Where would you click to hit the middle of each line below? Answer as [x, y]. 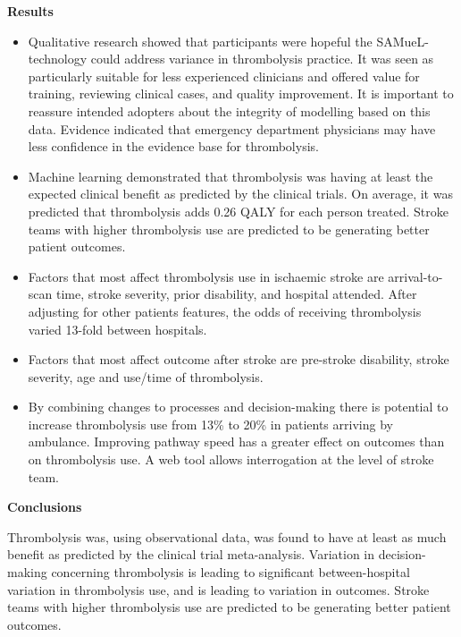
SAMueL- [402, 41]
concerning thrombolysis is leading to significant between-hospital [230, 572]
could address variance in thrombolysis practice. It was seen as [262, 59]
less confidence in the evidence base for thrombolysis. [173, 146]
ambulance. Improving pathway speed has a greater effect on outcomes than [236, 442]
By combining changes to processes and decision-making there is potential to [238, 407]
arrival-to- [415, 276]
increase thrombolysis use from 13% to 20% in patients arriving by [210, 424]
